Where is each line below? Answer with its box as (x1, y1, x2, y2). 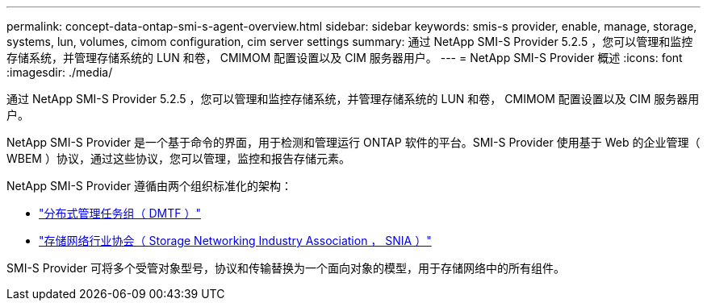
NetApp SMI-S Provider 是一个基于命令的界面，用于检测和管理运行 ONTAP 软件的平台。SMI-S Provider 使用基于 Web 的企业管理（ (6, 135, 701, 149)
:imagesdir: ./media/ (6, 65, 113, 79)
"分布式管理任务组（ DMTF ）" (39, 206, 201, 220)
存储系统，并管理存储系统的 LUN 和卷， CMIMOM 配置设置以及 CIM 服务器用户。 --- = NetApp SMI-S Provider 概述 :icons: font (6, 51, 683, 64)
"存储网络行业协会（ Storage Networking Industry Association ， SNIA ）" (39, 234, 432, 247)
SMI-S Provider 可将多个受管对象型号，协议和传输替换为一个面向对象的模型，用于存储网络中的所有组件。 (6, 261, 566, 275)
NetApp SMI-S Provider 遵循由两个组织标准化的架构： (6, 179, 293, 193)
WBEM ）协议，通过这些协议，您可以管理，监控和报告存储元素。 (6, 151, 350, 165)
